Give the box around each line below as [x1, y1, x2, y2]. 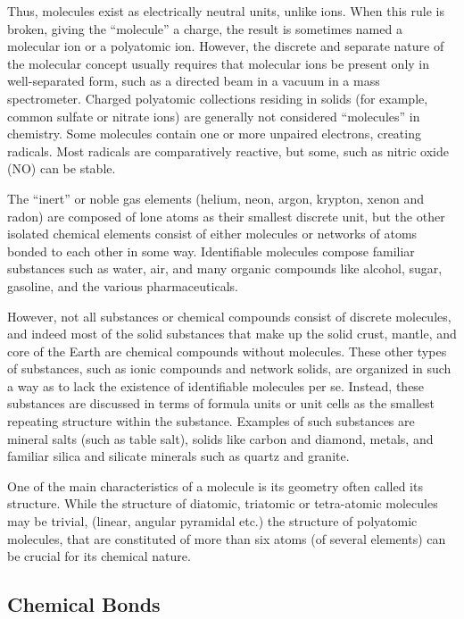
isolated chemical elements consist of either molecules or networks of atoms [7, 224, 418, 243]
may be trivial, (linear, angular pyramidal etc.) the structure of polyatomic [7, 512, 418, 531]
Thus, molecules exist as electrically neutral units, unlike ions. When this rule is [7, 2, 444, 20]
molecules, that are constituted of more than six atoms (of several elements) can [7, 529, 446, 548]
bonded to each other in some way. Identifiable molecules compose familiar [7, 241, 415, 260]
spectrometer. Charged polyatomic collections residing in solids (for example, [7, 88, 428, 107]
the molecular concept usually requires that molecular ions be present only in [7, 54, 430, 72]
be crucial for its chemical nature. [7, 547, 191, 565]
